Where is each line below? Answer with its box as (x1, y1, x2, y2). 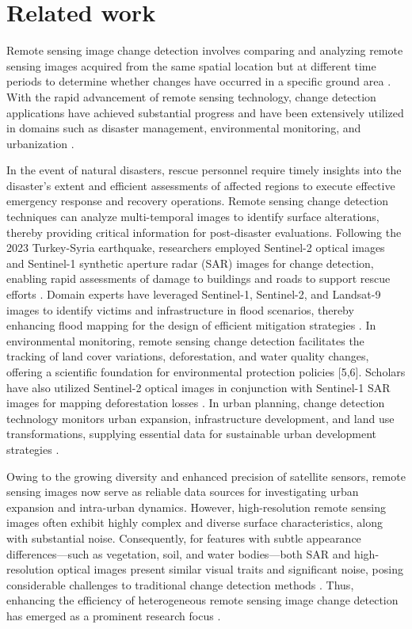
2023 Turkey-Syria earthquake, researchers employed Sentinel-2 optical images (6, 239, 385, 256)
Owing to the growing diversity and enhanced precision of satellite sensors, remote (6, 467, 406, 484)
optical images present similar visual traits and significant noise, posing (57, 561, 403, 578)
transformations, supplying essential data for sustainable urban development (6, 425, 377, 442)
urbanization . (6, 135, 74, 151)
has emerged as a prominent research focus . (6, 607, 221, 623)
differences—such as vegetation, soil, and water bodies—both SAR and (6, 545, 351, 562)
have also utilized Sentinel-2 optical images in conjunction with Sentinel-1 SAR (6, 379, 391, 395)
